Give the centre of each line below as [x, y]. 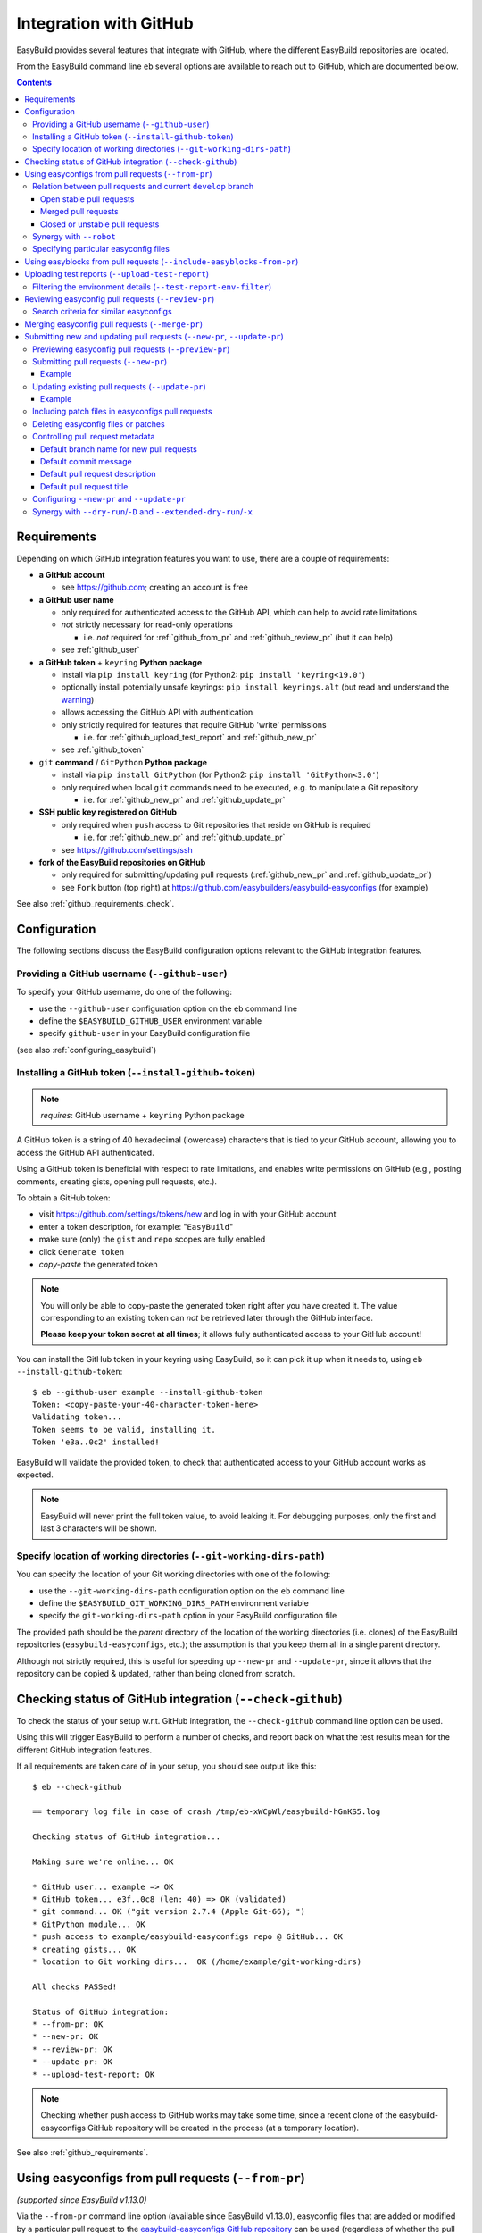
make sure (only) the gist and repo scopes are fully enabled [152, 1239]
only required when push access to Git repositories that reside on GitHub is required [216, 824]
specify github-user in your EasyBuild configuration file [145, 1033]
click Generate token [82, 1251]
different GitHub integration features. [84, 1750]
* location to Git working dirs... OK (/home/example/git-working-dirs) [197, 1961]
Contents [34, 83]
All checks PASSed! [75, 1986]
